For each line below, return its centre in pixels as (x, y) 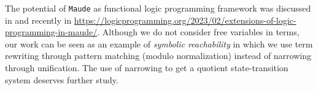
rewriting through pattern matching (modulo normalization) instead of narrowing (158, 56)
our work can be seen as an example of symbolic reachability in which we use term (159, 43)
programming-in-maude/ (51, 32)
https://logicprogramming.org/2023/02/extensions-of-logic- (185, 20)
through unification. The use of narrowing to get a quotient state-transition (147, 68)
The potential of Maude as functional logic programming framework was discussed (158, 8)
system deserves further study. (62, 79)
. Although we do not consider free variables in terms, (198, 32)
